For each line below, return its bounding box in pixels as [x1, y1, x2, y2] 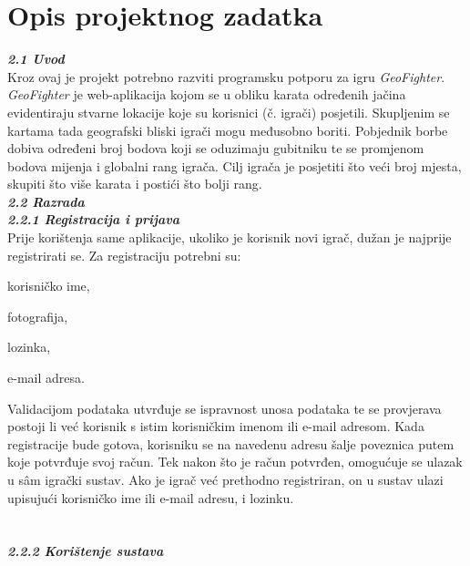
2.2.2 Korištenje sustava [7, 541, 164, 561]
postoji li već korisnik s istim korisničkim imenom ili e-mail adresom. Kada [7, 417, 424, 436]
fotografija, [7, 306, 68, 325]
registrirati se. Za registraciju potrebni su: [7, 245, 241, 264]
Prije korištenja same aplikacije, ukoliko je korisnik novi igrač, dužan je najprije [7, 228, 452, 247]
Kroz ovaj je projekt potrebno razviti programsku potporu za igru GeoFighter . [7, 67, 445, 86]
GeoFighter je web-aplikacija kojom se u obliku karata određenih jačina [7, 85, 406, 104]
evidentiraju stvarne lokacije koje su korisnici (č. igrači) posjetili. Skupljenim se [7, 102, 450, 121]
